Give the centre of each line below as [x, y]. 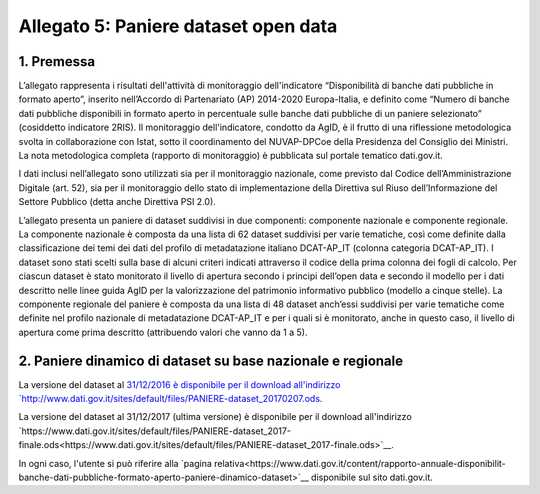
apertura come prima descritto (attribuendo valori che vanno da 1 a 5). [163, 332]
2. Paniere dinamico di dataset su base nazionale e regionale [211, 360]
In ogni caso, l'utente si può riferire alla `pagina [115, 463]
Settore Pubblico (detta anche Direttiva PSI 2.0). [117, 202]
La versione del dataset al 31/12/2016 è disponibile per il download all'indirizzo [179, 384]
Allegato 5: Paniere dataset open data [178, 26]
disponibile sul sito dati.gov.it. [372, 477]
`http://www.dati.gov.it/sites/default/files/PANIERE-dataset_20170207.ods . [170, 398]
